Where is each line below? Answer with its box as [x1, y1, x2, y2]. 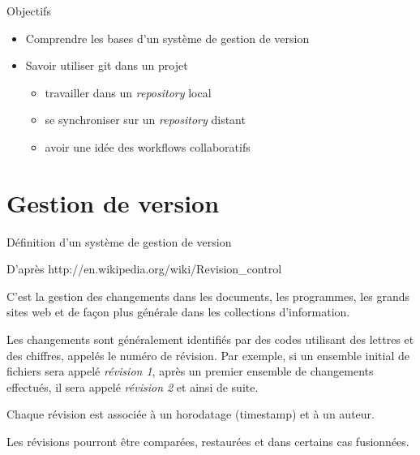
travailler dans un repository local [45, 84, 212, 101]
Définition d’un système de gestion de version [6, 233, 232, 250]
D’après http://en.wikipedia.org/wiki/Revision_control [6, 260, 282, 277]
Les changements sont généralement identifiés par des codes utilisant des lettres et [6, 331, 414, 348]
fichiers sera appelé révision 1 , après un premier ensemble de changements [6, 363, 374, 380]
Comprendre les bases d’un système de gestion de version [25, 29, 310, 46]
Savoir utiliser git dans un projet [25, 57, 188, 74]
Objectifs [6, 2, 51, 19]
